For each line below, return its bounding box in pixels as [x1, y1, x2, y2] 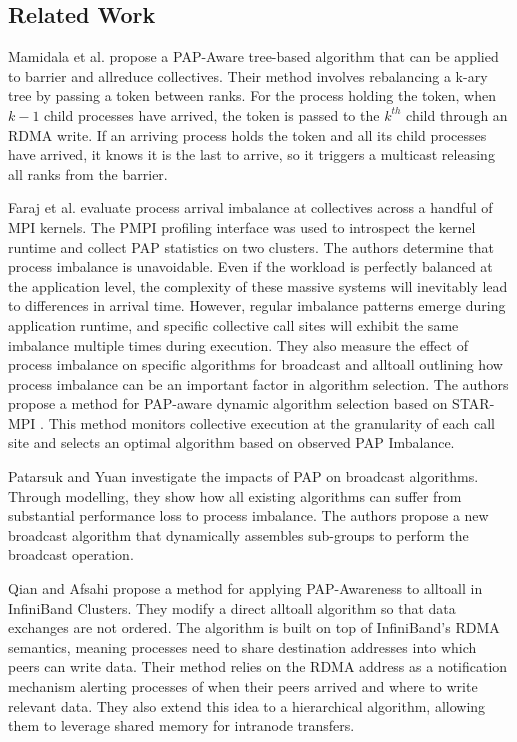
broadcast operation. [8, 544, 134, 565]
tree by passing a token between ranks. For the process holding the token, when [8, 85, 496, 106]
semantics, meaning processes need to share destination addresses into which [8, 636, 477, 657]
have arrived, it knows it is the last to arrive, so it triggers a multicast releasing [8, 144, 495, 165]
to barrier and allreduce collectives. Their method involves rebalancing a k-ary [8, 65, 488, 86]
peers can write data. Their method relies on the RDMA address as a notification [8, 656, 508, 677]
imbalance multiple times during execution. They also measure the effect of [8, 334, 468, 355]
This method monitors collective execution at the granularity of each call [48, 412, 495, 433]
